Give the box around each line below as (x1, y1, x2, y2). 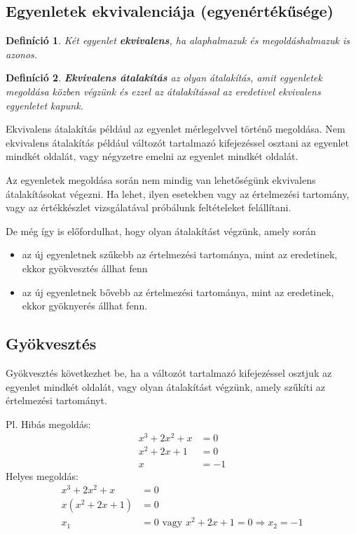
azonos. (6, 46, 38, 61)
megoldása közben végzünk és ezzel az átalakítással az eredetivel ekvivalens (6, 84, 321, 98)
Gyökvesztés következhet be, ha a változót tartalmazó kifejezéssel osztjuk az (6, 365, 332, 380)
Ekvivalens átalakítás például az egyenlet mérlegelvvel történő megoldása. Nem (6, 121, 345, 136)
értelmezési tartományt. (6, 393, 107, 408)
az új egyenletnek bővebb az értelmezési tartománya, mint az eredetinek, (22, 284, 334, 299)
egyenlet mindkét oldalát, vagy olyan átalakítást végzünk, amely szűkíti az (6, 379, 325, 394)
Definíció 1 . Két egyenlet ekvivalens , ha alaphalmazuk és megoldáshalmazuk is (6, 33, 350, 48)
